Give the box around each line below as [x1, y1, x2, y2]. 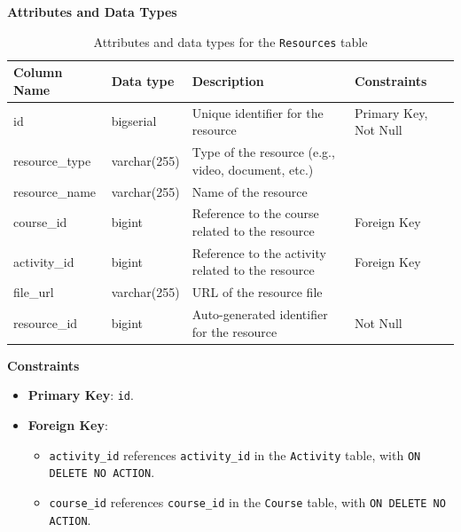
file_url [13, 283, 54, 301]
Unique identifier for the [191, 103, 324, 121]
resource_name [13, 182, 97, 200]
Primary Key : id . [27, 386, 134, 404]
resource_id [13, 313, 78, 332]
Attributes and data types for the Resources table [93, 32, 368, 51]
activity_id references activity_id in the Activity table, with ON [49, 445, 421, 464]
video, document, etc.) [191, 160, 314, 178]
